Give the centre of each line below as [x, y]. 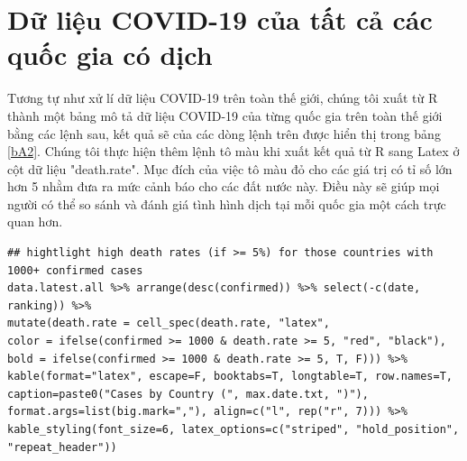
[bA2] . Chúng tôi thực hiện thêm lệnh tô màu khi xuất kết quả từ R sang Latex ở [233, 151]
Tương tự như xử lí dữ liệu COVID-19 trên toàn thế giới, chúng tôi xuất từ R [223, 98]
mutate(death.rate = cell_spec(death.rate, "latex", [169, 323]
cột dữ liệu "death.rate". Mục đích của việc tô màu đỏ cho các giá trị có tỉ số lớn [230, 168]
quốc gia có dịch [110, 55]
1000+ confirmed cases [75, 270]
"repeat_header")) [62, 447]
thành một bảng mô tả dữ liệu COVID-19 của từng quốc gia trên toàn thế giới [225, 115]
